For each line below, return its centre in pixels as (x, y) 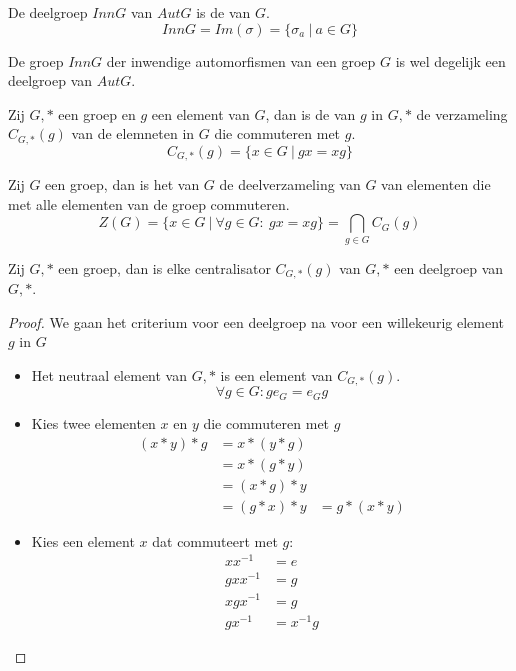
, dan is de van (310, 113)
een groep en (97, 113)
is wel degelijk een (450, 60)
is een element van (276, 375)
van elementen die (436, 184)
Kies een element (83, 540)
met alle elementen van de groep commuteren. (149, 203)
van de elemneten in (133, 133)
